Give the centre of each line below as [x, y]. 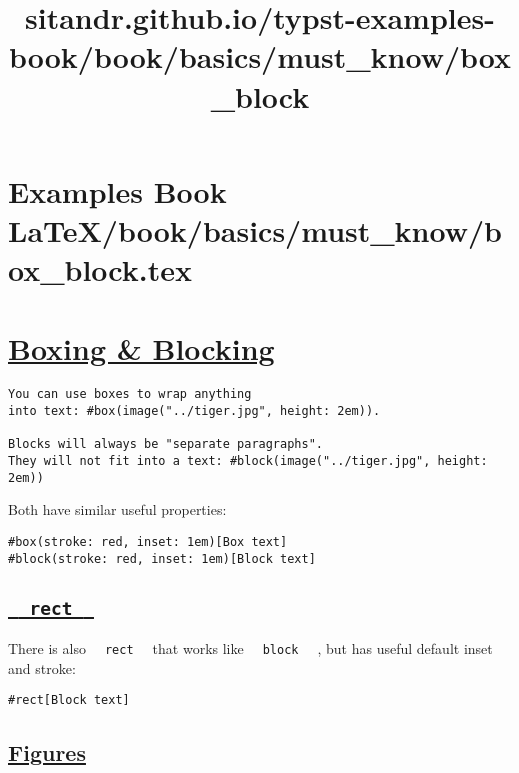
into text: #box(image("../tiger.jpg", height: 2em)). [194, 411]
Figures [47, 752]
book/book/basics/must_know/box [260, 56]
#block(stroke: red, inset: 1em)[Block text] [162, 558]
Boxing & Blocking [141, 347]
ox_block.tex [100, 269]
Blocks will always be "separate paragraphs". [165, 444]
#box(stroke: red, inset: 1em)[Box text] [148, 541]
